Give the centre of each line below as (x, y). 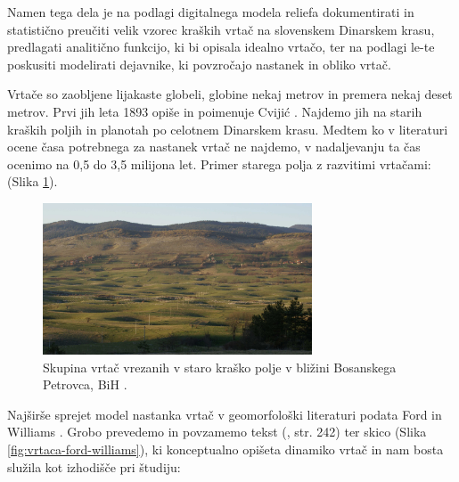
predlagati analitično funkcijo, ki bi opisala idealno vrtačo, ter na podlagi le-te (221, 47)
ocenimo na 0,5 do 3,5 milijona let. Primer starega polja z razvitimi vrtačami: (219, 163)
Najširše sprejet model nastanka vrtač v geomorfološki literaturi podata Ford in (225, 414)
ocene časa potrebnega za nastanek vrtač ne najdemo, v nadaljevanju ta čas (214, 147)
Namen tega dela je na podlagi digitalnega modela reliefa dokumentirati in (211, 12)
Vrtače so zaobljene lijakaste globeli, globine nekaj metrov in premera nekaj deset (230, 94)
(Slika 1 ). (33, 181)
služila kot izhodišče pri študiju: (94, 466)
